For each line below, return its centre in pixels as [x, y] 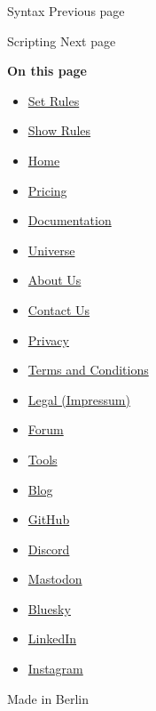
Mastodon [55, 579]
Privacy [48, 339]
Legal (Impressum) [79, 399]
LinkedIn [52, 638]
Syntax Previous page [66, 11]
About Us [55, 280]
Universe [51, 250]
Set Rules [54, 100]
